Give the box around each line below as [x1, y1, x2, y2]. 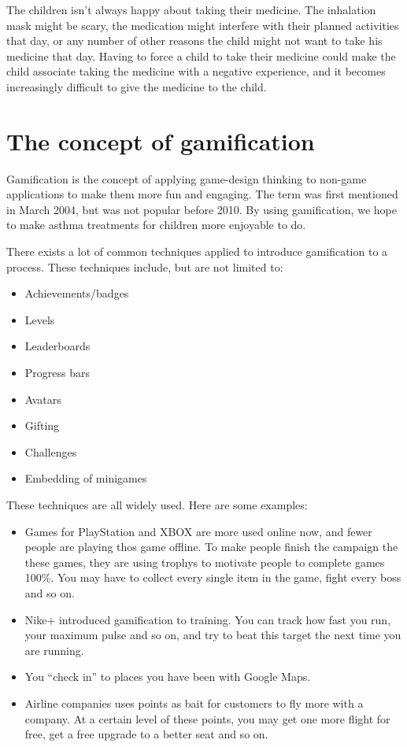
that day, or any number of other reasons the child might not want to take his [6, 32, 383, 49]
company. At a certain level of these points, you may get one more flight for [24, 710, 390, 727]
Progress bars [24, 364, 91, 381]
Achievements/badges [24, 285, 129, 301]
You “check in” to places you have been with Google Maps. [24, 668, 311, 685]
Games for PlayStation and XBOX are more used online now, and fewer [24, 523, 372, 539]
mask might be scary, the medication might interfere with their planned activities [6, 17, 399, 33]
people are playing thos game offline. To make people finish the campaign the [24, 538, 398, 555]
